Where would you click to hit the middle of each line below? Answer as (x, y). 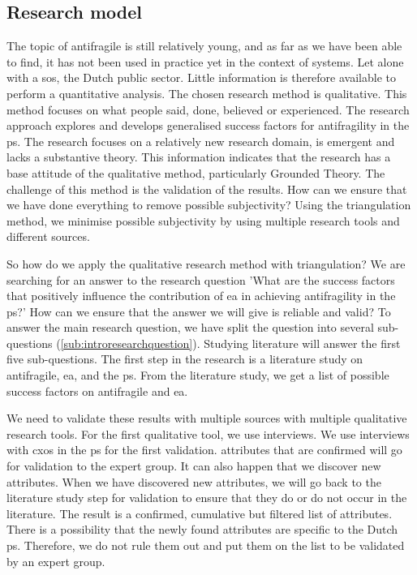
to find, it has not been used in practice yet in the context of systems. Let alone (205, 61)
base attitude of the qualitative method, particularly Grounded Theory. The (196, 172)
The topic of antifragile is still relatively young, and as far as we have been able (204, 46)
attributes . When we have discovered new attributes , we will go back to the (194, 481)
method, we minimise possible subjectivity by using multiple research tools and (203, 220)
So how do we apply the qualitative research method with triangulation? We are (206, 263)
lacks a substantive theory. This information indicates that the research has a (199, 157)
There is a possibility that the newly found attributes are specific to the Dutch (202, 529)
